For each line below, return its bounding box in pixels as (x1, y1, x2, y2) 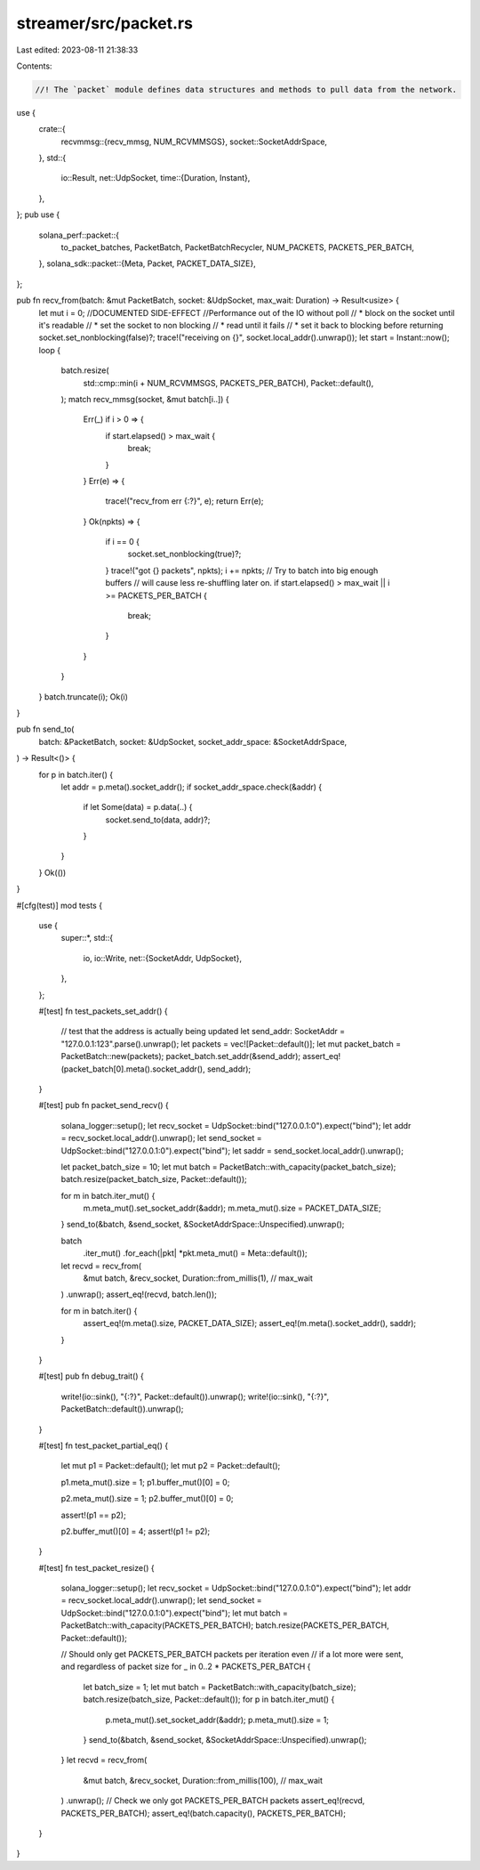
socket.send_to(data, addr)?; (105, 814, 211, 825)
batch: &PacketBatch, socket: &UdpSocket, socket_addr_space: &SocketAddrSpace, (38, 736, 348, 747)
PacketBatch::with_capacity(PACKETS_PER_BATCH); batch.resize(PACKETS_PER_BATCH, (60, 1620, 390, 1631)
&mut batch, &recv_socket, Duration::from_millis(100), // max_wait (83, 1775, 324, 1785)
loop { (38, 344, 61, 355)
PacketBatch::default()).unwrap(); (60, 1404, 184, 1414)
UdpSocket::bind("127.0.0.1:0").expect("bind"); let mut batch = (60, 1607, 288, 1618)
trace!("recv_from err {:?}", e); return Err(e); (105, 496, 264, 506)
